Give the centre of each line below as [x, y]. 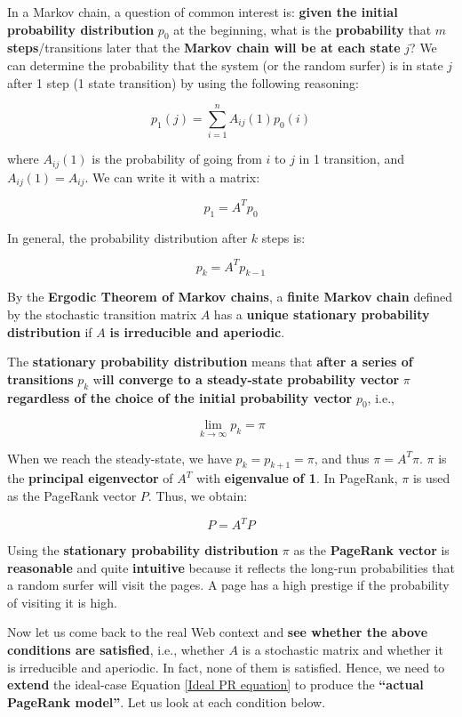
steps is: [283, 237]
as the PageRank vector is [371, 550]
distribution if [50, 331]
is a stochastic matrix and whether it [343, 650]
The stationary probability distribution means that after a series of [210, 362]
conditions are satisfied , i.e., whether [116, 650]
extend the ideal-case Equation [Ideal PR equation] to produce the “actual [215, 685]
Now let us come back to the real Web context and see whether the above [218, 632]
